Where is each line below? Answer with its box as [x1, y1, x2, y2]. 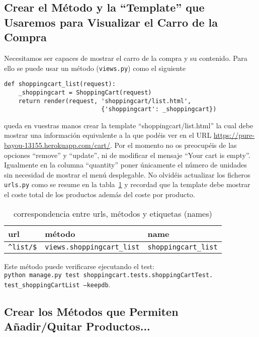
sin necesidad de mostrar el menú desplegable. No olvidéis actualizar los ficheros [4, 169, 250, 180]
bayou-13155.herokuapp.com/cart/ [4, 140, 110, 150]
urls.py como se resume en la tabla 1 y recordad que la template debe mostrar [4, 179, 250, 190]
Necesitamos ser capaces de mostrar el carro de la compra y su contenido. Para [4, 52, 247, 63]
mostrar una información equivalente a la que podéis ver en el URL [4, 130, 212, 140]
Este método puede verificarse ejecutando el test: [4, 261, 155, 271]
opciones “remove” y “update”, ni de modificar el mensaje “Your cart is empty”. [4, 149, 250, 160]
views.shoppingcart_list [45, 242, 140, 251]
